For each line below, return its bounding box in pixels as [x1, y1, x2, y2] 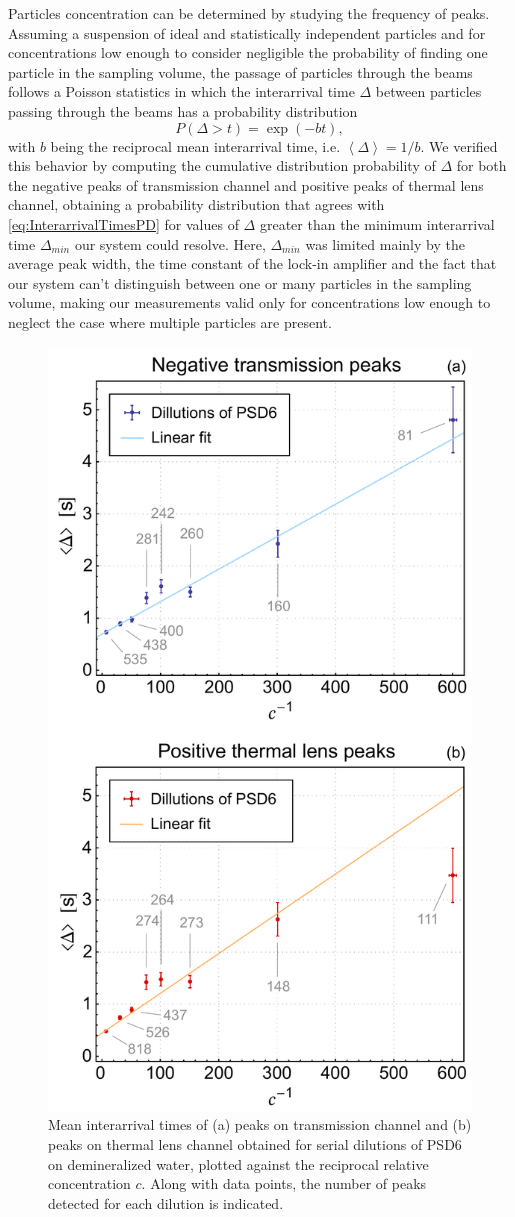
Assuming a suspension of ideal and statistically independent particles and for [8, 22, 486, 43]
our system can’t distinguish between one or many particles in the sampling [8, 272, 472, 293]
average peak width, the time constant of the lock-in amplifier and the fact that [8, 253, 497, 274]
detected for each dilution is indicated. [48, 1192, 284, 1213]
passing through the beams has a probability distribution [8, 100, 358, 121]
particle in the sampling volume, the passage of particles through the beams [8, 61, 473, 82]
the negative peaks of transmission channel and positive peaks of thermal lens [8, 174, 484, 195]
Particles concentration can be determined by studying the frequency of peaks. [8, 3, 490, 23]
